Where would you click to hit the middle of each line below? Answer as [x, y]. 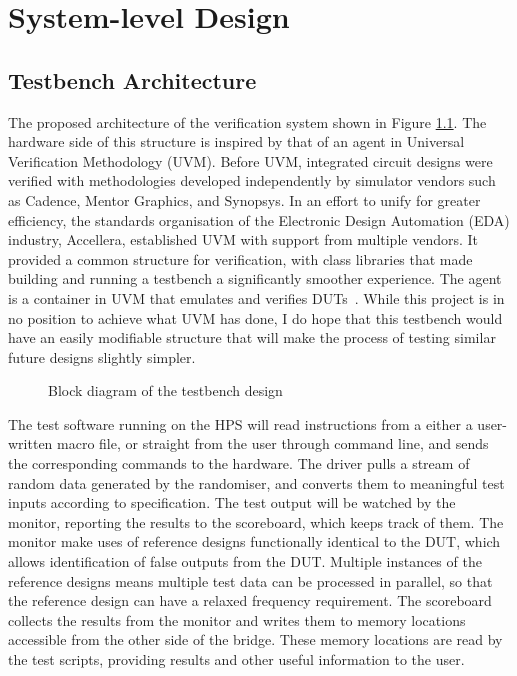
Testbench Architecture [132, 79]
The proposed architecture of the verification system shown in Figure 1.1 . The [247, 121]
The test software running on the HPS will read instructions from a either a [240, 423]
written [30, 443]
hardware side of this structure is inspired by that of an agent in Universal [236, 141]
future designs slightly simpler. [102, 356]
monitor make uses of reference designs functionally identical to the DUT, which [254, 541]
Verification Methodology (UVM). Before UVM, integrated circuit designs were [250, 160]
